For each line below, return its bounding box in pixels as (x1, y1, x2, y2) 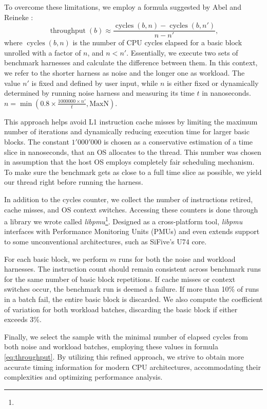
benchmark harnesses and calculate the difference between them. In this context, (4, 57, 258, 68)
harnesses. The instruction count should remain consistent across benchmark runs (4, 263, 261, 274)
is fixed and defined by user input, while (31, 77, 158, 88)
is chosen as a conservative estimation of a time (103, 136, 253, 147)
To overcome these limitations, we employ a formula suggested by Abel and (4, 2, 241, 12)
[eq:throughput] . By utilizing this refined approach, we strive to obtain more (4, 351, 244, 362)
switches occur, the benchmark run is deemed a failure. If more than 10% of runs (4, 283, 259, 294)
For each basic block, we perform (4, 253, 108, 264)
